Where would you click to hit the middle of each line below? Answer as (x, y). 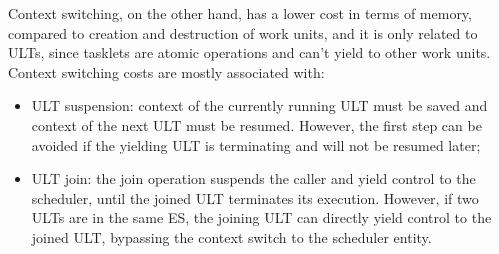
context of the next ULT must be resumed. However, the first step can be (256, 124)
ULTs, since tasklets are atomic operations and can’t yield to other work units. (249, 52)
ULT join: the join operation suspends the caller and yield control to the (253, 178)
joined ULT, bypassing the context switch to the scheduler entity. (231, 236)
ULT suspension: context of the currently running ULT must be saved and (259, 105)
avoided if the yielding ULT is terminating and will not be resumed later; (256, 144)
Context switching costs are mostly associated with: (166, 71)
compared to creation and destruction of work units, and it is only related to (243, 32)
